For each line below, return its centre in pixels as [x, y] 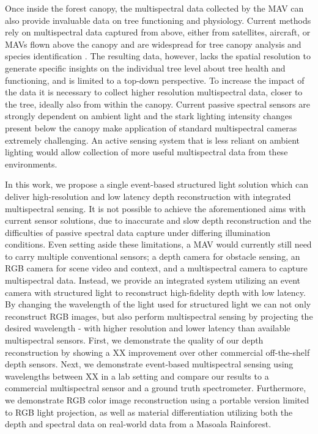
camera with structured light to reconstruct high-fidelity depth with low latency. [155, 292]
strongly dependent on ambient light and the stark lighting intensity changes [149, 116]
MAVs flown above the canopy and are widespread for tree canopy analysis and [153, 44]
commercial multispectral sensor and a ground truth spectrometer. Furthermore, [156, 388]
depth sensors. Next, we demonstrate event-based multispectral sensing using [149, 364]
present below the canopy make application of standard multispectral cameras [151, 127]
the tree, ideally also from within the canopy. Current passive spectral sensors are [157, 104]
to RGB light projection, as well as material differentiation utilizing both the [149, 412]
